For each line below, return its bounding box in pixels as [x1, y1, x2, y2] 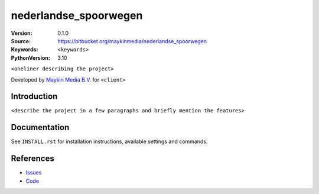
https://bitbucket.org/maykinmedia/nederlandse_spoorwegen [57, 37, 207, 44]
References [11, 154, 54, 164]
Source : [11, 37, 31, 44]
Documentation [11, 122, 70, 132]
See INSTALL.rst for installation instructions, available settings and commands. [11, 138, 208, 145]
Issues [25, 169, 42, 176]
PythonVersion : [11, 54, 50, 62]
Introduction [11, 92, 58, 102]
